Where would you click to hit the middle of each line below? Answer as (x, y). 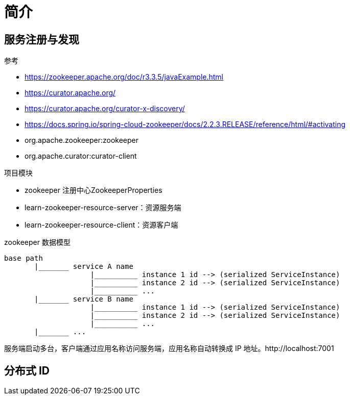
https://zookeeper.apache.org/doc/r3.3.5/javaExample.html (124, 77)
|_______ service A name (84, 267)
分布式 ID (27, 370)
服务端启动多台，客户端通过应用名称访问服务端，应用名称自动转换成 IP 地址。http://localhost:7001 (169, 348)
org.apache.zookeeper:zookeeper (82, 140)
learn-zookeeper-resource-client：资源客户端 (101, 225)
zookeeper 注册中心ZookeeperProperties (94, 190)
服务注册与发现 (42, 39)
